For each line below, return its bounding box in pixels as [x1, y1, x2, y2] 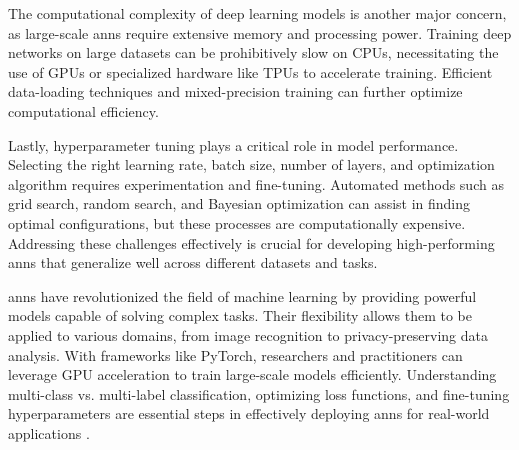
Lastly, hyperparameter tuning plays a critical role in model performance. [8, 134, 459, 155]
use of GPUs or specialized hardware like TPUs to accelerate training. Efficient [8, 61, 493, 82]
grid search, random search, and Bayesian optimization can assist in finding [8, 193, 471, 214]
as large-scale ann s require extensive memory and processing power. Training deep [8, 22, 512, 43]
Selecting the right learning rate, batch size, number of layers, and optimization [8, 154, 495, 175]
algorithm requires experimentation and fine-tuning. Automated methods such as [8, 173, 504, 194]
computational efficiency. [8, 100, 159, 121]
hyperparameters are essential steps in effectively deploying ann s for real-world [8, 403, 490, 424]
